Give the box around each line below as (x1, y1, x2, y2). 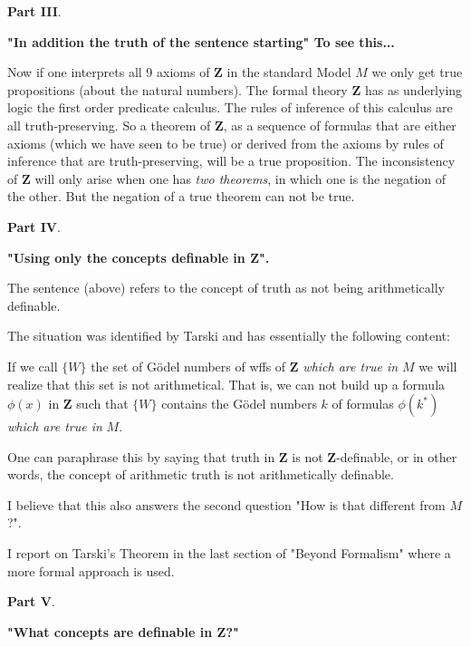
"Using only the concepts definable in (7, 247, 245, 266)
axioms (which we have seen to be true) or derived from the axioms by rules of (7, 133, 444, 152)
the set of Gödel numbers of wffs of (91, 356, 286, 375)
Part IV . (7, 217, 61, 236)
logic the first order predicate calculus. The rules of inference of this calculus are (7, 98, 453, 117)
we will (418, 356, 457, 375)
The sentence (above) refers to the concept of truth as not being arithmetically (7, 278, 445, 297)
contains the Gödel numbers (161, 394, 317, 413)
